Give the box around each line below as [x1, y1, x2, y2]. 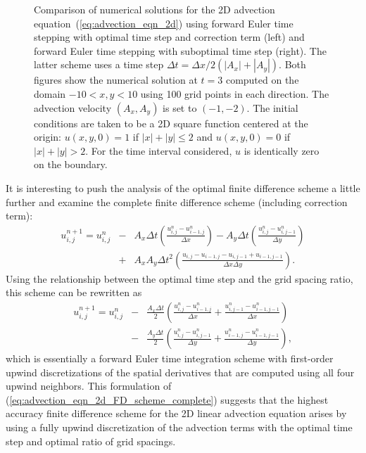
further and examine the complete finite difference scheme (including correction [6, 194, 348, 209]
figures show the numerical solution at [34, 72, 198, 87]
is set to [163, 100, 197, 115]
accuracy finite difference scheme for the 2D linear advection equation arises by [6, 406, 347, 421]
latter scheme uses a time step [34, 57, 164, 72]
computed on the [225, 72, 299, 87]
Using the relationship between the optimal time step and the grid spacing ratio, [6, 271, 353, 286]
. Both [279, 57, 306, 72]
